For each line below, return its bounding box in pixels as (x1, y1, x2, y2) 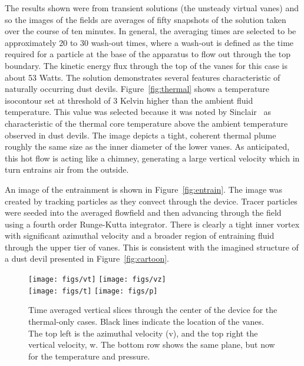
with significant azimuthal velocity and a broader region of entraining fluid (5, 229, 275, 242)
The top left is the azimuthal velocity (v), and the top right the (28, 327, 258, 339)
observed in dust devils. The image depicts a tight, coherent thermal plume (5, 128, 276, 141)
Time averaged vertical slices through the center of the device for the (28, 304, 277, 316)
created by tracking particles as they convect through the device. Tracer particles (5, 194, 298, 207)
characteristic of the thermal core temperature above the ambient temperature (5, 117, 288, 129)
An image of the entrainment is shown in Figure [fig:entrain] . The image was (5, 183, 283, 195)
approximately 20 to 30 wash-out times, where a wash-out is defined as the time (5, 36, 294, 48)
